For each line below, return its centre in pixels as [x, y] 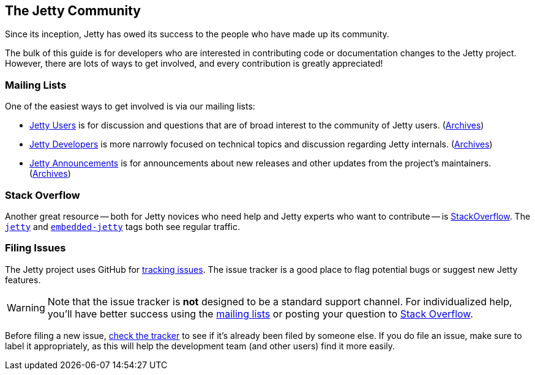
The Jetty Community [73, 11]
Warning [26, 307]
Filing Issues [36, 248]
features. [23, 280]
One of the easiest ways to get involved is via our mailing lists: [130, 106]
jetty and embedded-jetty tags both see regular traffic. [123, 226]
